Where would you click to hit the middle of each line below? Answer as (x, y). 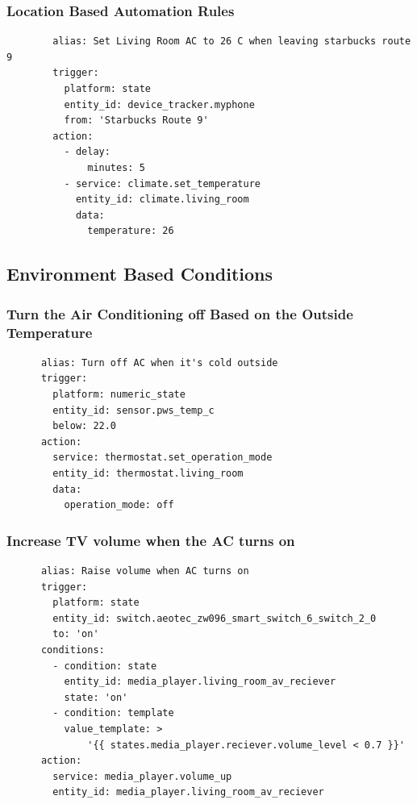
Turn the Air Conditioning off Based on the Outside (180, 313)
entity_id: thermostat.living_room (148, 474)
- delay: (87, 152)
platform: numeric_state (119, 395)
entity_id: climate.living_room (162, 200)
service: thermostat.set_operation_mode (163, 458)
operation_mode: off (119, 505)
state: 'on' (96, 697)
